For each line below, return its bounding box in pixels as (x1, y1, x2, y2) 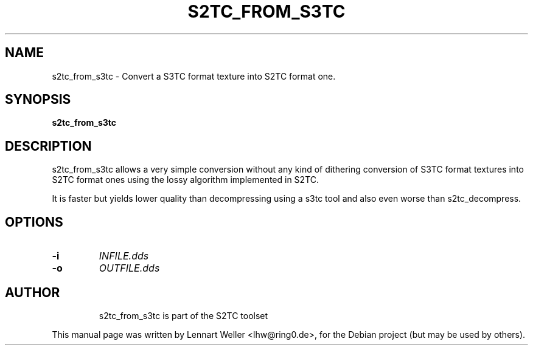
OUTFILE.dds (99, 262, 160, 275)
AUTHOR (5, 284, 60, 300)
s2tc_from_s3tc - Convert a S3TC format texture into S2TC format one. (52, 70, 336, 81)
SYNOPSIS (5, 92, 71, 108)
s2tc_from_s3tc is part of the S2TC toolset (99, 310, 268, 321)
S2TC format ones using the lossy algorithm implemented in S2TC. (52, 174, 319, 185)
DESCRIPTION (5, 138, 92, 154)
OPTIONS (5, 214, 63, 230)
